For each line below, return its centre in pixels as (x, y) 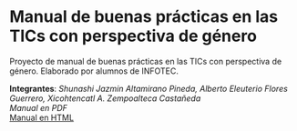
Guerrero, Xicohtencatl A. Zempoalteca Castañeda (105, 98)
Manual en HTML (42, 117)
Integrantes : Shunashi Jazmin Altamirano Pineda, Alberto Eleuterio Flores (149, 88)
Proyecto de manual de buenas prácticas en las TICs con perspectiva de (146, 61)
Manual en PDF (39, 107)
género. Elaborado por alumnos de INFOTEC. (94, 71)
